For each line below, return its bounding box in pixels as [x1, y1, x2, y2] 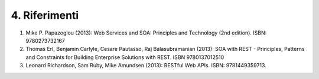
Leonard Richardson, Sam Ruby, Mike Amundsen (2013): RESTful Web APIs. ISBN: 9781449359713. [25, 62, 267, 69]
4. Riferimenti [11, 9, 79, 22]
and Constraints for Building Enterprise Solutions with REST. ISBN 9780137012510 [25, 53, 224, 61]
